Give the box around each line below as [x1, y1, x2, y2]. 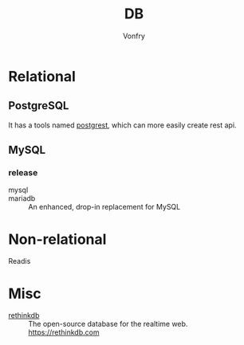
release [8, 167, 38, 178]
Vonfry [122, 31, 146, 41]
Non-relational [8, 230, 107, 248]
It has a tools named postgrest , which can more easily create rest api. [8, 120, 237, 130]
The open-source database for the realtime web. [28, 320, 188, 329]
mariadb [8, 194, 36, 203]
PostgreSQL [8, 99, 69, 112]
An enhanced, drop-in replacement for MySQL [28, 202, 181, 212]
